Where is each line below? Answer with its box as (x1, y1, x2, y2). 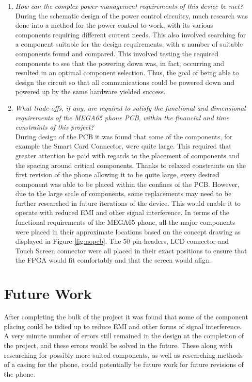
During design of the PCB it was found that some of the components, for (15, 131, 233, 141)
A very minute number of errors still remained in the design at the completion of (4, 331, 244, 341)
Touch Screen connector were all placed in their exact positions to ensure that (15, 245, 247, 255)
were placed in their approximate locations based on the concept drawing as (15, 226, 241, 236)
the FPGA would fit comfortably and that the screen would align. (15, 255, 211, 265)
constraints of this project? (15, 122, 94, 132)
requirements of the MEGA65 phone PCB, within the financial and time (15, 112, 229, 122)
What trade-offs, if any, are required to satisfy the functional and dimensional (15, 102, 246, 113)
